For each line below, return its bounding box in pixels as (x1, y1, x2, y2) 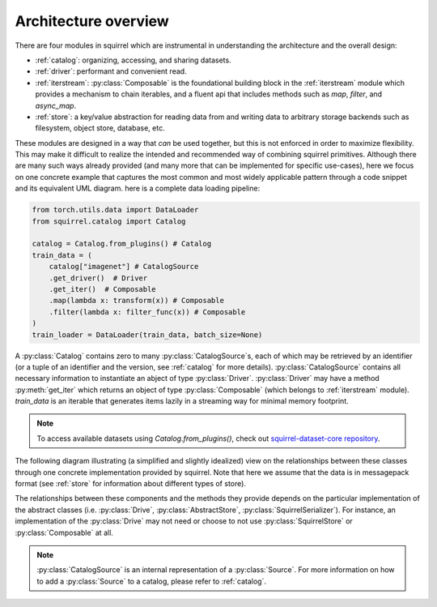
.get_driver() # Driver (49, 273, 148, 283)
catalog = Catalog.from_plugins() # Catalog (32, 239, 212, 249)
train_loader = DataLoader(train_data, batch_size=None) (32, 330, 263, 340)
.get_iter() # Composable (49, 284, 157, 293)
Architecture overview (15, 12, 169, 30)
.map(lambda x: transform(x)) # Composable (49, 296, 224, 306)
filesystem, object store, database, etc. (35, 123, 165, 133)
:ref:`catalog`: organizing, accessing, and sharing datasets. (35, 55, 231, 65)
